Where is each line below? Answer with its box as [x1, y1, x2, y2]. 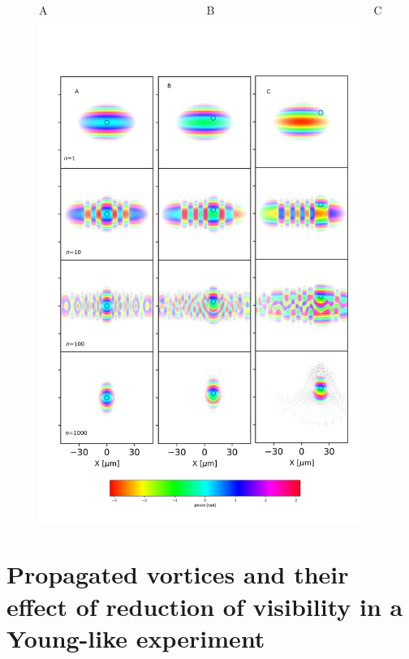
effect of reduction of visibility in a [6, 589, 403, 622]
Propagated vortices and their [6, 558, 349, 591]
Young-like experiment [6, 621, 265, 654]
